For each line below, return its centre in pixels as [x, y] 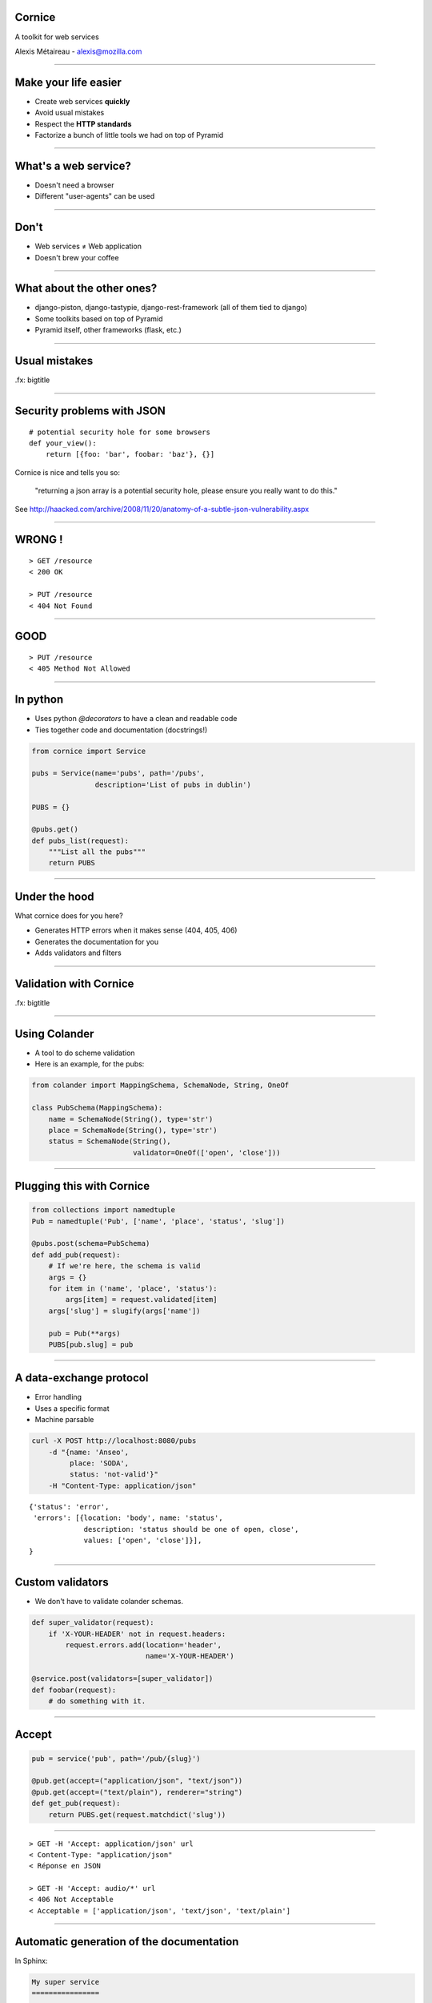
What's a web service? [73, 165]
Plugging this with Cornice [82, 1186]
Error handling [58, 1397]
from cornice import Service [89, 751]
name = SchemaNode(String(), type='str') [131, 1119]
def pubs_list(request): [80, 840]
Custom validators [62, 1582]
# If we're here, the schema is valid [124, 1266]
